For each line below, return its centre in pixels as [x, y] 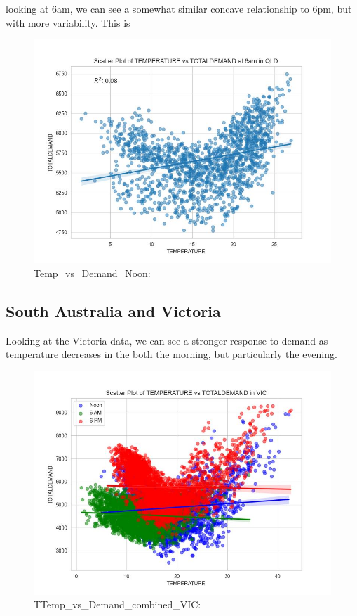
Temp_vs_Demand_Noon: [92, 272]
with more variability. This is [68, 22]
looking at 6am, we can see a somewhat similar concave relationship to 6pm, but [179, 8]
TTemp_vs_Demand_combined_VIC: [117, 604]
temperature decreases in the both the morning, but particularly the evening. [171, 354]
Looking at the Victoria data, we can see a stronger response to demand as [167, 340]
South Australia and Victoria [113, 310]
